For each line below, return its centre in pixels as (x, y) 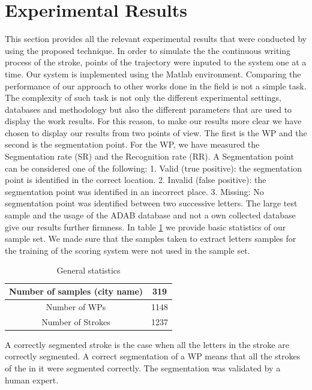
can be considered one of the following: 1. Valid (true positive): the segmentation (153, 168)
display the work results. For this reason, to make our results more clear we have (153, 121)
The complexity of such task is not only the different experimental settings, (143, 97)
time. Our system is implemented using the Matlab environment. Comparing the (153, 73)
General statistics (88, 270)
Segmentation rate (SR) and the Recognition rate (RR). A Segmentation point (149, 156)
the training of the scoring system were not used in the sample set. (127, 250)
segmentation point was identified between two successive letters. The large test (151, 203)
